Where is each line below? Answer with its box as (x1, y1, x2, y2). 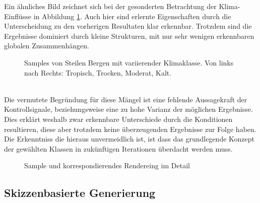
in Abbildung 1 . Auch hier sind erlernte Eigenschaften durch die (33, 11, 231, 21)
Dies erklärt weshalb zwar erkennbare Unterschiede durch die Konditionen (4, 113, 233, 124)
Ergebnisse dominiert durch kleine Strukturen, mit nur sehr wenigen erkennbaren (4, 30, 254, 41)
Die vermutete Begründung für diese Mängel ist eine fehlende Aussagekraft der (4, 94, 247, 104)
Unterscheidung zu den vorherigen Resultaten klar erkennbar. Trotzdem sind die (4, 21, 252, 31)
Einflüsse (4, 11, 32, 21)
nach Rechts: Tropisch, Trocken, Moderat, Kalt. (24, 67, 172, 78)
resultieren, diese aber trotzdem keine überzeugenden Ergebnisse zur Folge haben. (4, 123, 256, 134)
